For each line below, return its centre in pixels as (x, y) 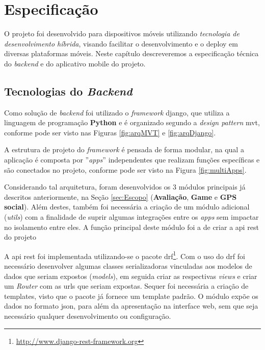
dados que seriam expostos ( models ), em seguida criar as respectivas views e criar (131, 276)
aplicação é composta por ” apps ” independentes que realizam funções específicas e (132, 160)
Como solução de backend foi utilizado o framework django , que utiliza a (117, 112)
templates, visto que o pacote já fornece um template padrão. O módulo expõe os (131, 296)
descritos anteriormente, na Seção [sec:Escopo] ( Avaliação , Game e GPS (121, 196)
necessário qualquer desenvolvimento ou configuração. (88, 316)
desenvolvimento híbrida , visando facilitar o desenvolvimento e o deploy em (121, 43)
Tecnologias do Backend (68, 91)
